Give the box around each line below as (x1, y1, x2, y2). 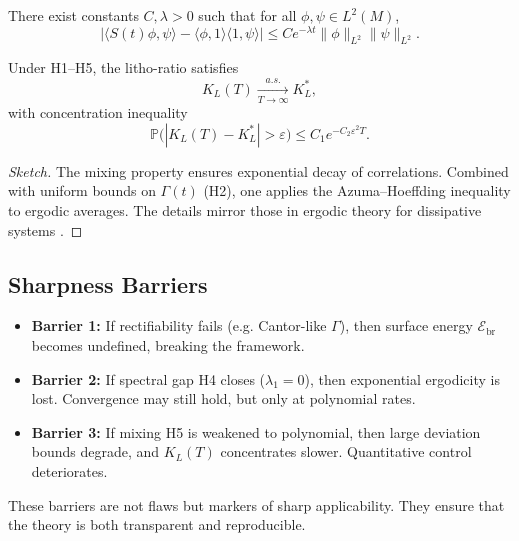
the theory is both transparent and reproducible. (8, 514, 306, 535)
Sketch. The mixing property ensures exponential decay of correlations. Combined (8, 160, 509, 181)
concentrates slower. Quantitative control (220, 441, 472, 462)
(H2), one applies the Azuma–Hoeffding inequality (203, 180, 511, 201)
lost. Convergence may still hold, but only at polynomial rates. (31, 388, 416, 409)
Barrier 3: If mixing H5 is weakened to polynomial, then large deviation (31, 421, 481, 442)
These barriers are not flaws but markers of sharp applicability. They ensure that (8, 494, 505, 515)
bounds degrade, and (31, 441, 160, 462)
